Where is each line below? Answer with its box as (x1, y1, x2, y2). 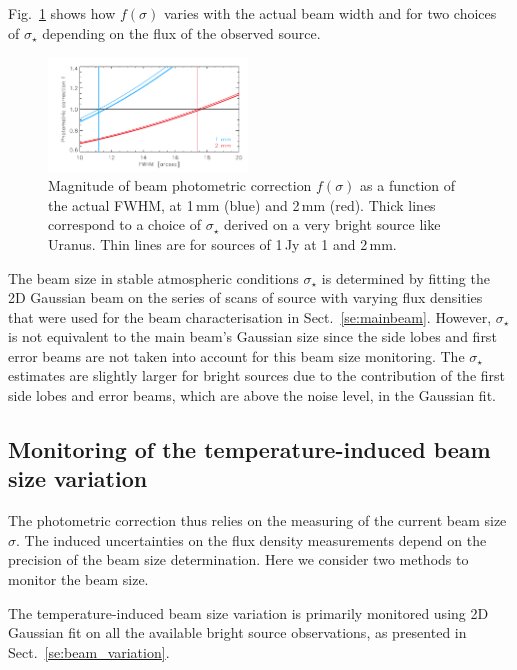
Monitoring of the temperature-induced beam (8, 434, 491, 465)
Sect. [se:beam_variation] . (8, 641, 170, 662)
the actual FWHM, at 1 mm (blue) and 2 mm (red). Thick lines (48, 194, 436, 215)
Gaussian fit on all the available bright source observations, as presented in (8, 622, 467, 643)
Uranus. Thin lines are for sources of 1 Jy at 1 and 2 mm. (48, 233, 397, 254)
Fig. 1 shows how (8, 3, 116, 23)
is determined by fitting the (321, 267, 490, 288)
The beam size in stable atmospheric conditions (8, 267, 299, 288)
